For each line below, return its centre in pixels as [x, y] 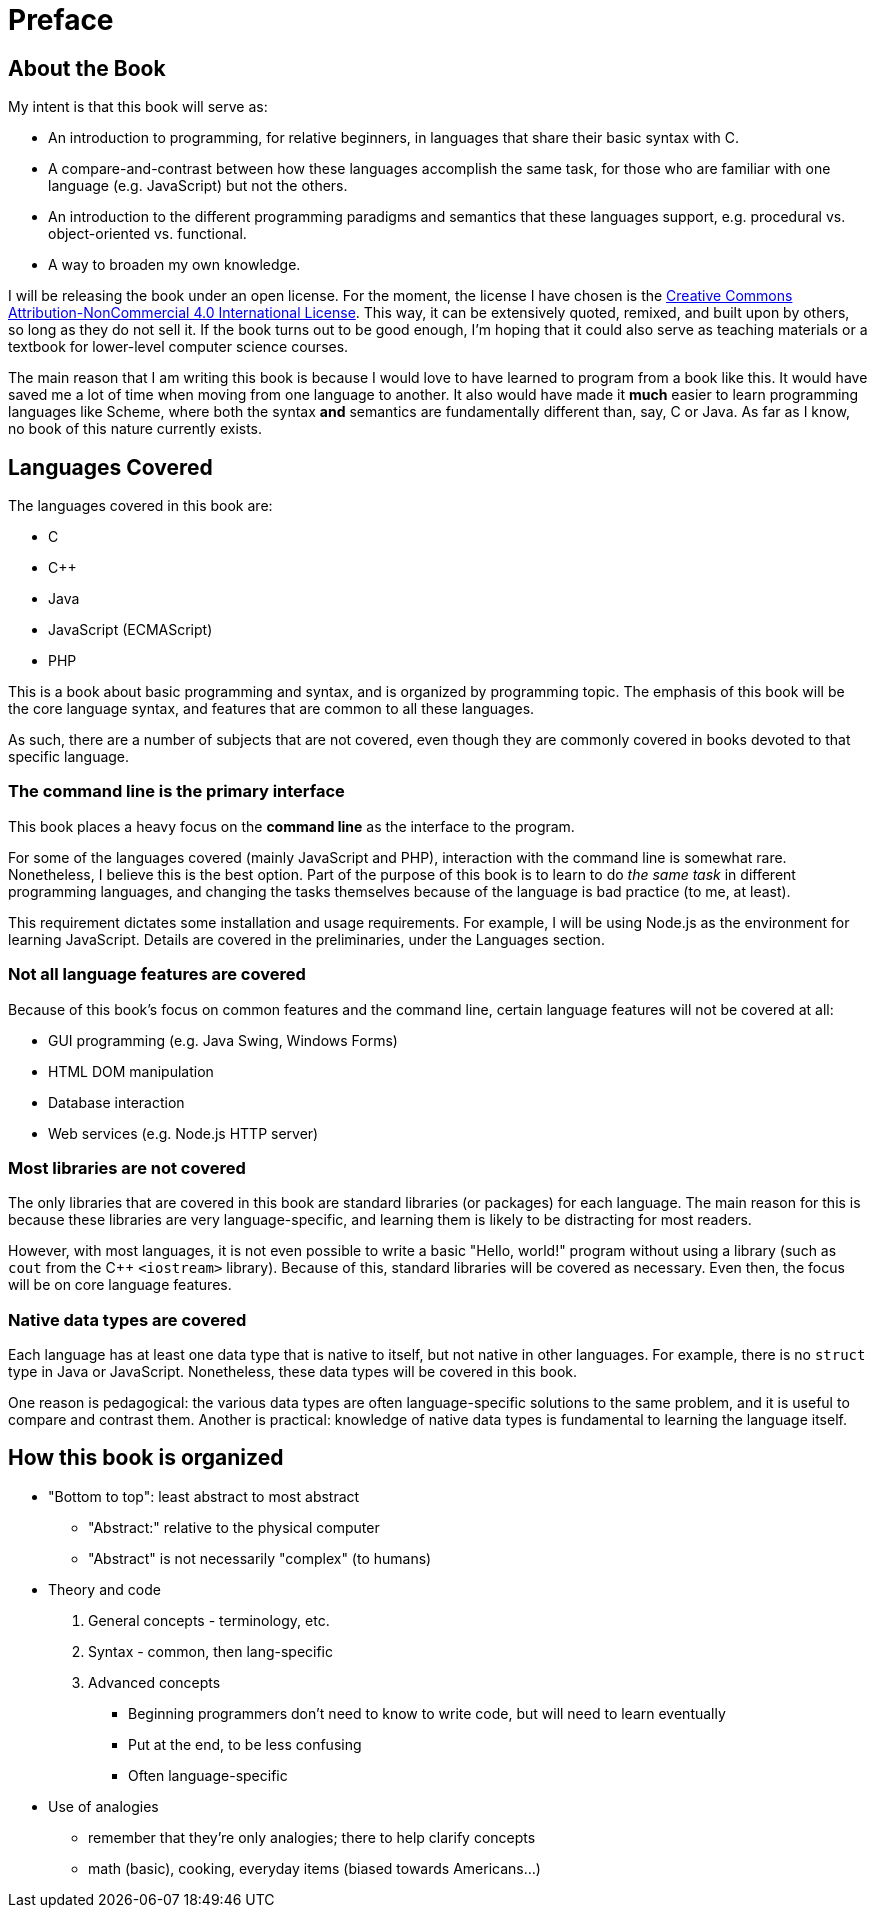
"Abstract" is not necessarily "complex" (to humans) [260, 1558]
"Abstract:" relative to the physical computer [234, 1527]
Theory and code [104, 1589]
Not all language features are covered [157, 974]
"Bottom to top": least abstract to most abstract [204, 1496]
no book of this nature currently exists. [135, 429]
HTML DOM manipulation [131, 1071]
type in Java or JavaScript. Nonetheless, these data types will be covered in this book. [293, 1372]
